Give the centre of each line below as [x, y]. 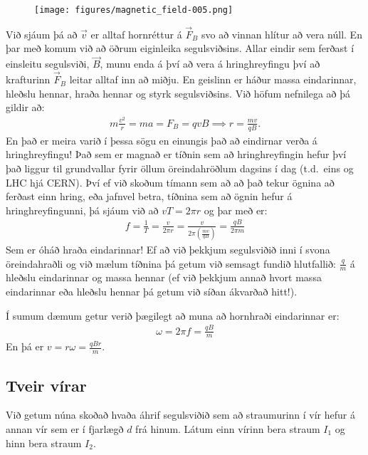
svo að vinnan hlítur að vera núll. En [282, 34]
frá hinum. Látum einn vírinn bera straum [228, 429]
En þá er [25, 346]
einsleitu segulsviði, [48, 64]
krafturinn [28, 79]
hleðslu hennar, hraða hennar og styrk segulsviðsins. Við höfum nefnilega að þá [178, 93]
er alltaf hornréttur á [136, 34]
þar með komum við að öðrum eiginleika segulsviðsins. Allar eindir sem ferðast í [180, 48]
